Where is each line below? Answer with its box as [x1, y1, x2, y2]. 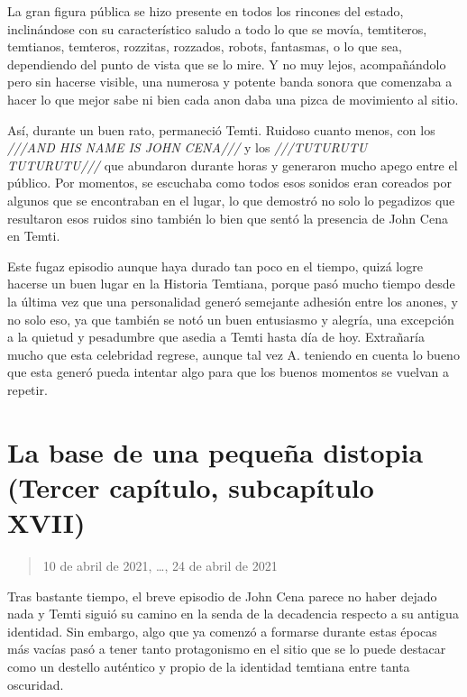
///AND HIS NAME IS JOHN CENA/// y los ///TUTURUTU [7, 138, 368, 157]
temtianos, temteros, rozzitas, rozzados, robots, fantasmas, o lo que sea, [7, 37, 402, 56]
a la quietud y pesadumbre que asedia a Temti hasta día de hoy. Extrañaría [7, 327, 425, 346]
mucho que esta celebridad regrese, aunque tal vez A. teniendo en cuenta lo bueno [7, 344, 460, 363]
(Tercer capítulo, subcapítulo [7, 468, 374, 505]
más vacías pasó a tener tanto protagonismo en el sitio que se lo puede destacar [7, 639, 446, 658]
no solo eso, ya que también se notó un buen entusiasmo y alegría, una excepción [7, 309, 454, 328]
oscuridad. [7, 674, 64, 693]
